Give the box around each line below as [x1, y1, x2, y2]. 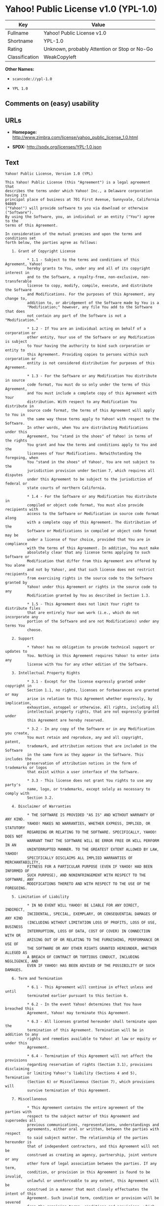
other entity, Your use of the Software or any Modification [27, 334, 155, 340]
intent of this [5, 1191, 36, 1196]
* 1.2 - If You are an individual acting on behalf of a [27, 326, 146, 331]
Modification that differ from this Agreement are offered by [27, 558, 157, 564]
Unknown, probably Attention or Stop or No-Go [43, 45, 153, 52]
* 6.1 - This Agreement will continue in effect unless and [27, 985, 153, 990]
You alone [5, 563, 26, 568]
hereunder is [5, 1140, 32, 1145]
